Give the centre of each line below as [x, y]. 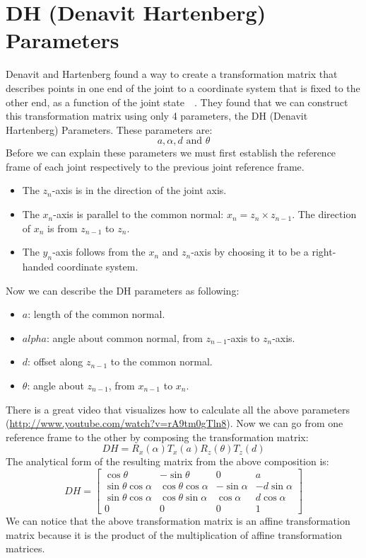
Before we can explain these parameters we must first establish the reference [171, 153]
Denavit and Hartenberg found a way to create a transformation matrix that [172, 74]
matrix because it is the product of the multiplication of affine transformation [174, 534]
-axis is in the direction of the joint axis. [139, 190]
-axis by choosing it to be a [250, 252]
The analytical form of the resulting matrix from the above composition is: [167, 461]
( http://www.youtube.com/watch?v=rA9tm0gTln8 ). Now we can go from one [175, 423]
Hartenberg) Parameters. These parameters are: [109, 129]
